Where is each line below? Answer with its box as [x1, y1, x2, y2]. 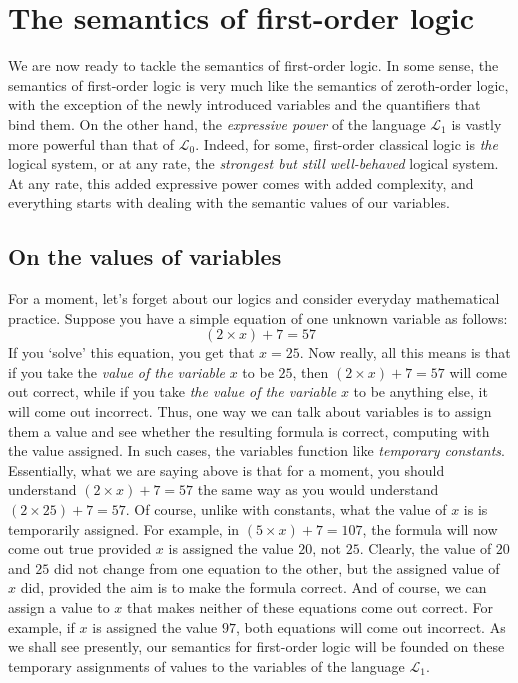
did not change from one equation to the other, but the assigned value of [53, 557, 500, 578]
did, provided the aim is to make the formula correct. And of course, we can [20, 577, 487, 598]
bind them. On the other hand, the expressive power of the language [8, 113, 426, 134]
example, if [8, 616, 75, 637]
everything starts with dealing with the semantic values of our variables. [8, 192, 450, 213]
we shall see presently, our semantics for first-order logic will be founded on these [8, 636, 505, 657]
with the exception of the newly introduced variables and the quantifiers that [8, 94, 481, 115]
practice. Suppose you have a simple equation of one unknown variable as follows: [8, 307, 508, 328]
